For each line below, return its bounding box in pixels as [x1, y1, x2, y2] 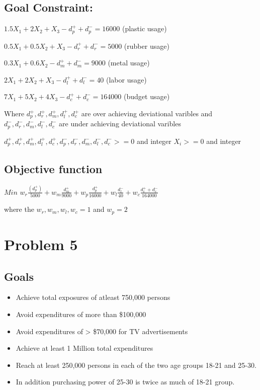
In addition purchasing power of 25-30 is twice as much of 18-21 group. [16, 376, 235, 387]
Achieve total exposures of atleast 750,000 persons [16, 292, 170, 302]
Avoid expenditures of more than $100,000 [16, 308, 146, 319]
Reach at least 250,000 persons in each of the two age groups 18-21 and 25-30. [16, 359, 256, 370]
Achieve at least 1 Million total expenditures [16, 343, 153, 353]
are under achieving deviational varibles [59, 118, 181, 129]
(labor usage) [106, 74, 147, 85]
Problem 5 [4, 234, 78, 254]
